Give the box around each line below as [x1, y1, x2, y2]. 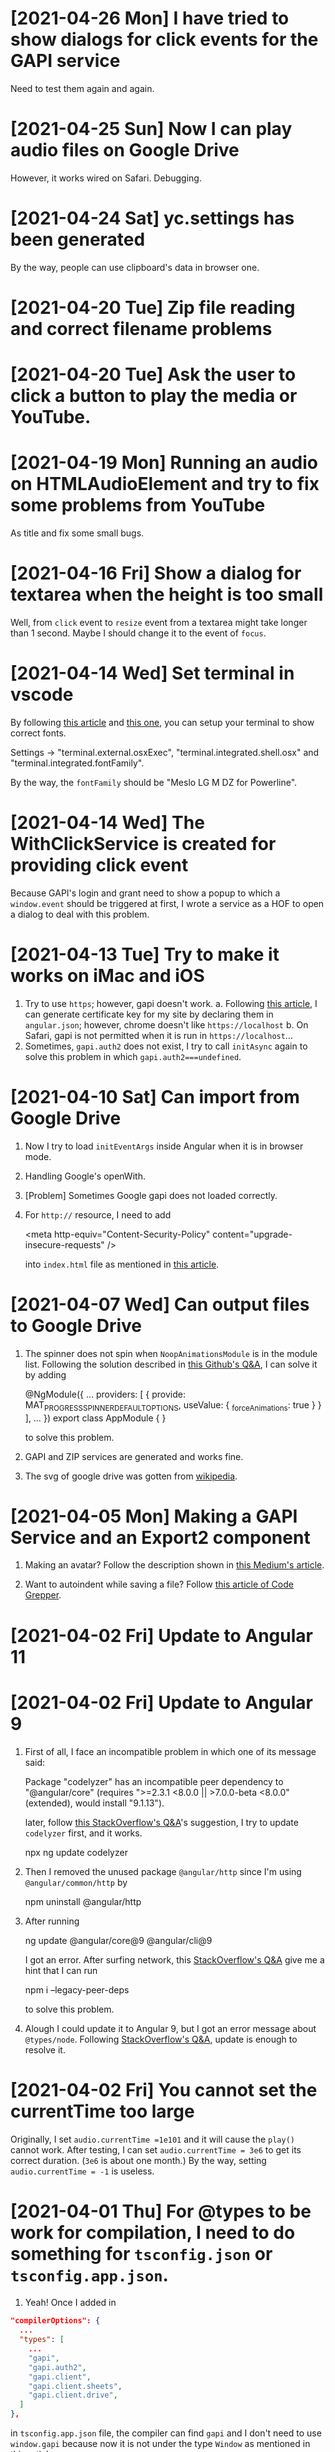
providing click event [10, 854, 189, 877]
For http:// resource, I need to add [24, 1208, 172, 1221]
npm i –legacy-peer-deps [24, 1983, 130, 1996]
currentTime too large [10, 2100, 195, 2122]
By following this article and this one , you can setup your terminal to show [10, 717, 315, 728]
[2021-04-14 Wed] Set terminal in [10, 662, 295, 685]
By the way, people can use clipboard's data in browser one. [10, 261, 260, 273]
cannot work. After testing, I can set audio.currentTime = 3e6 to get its [10, 2143, 302, 2156]
